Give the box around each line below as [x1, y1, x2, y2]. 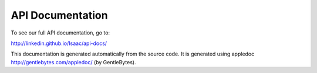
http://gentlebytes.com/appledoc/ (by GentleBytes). [11, 58, 136, 65]
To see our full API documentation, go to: [11, 29, 110, 36]
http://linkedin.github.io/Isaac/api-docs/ [11, 40, 107, 47]
